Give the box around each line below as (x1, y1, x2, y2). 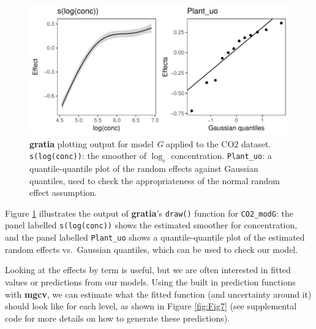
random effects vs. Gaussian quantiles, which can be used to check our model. (5, 242, 298, 255)
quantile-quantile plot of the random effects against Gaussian (29, 161, 258, 174)
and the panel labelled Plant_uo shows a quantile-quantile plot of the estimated (5, 231, 305, 244)
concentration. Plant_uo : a (171, 149, 272, 162)
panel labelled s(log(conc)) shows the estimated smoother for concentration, (5, 219, 298, 231)
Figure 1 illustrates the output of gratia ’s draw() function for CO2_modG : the (5, 206, 293, 219)
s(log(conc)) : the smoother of (29, 149, 147, 162)
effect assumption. (29, 186, 97, 199)
